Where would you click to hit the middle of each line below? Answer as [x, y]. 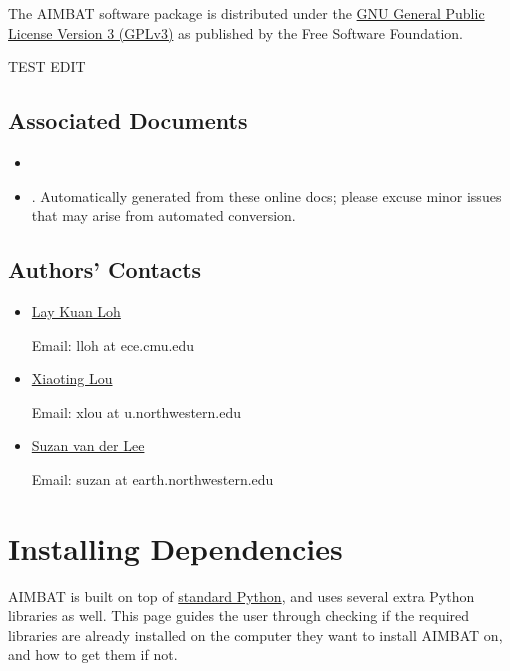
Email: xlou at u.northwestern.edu [136, 411]
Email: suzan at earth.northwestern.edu [152, 478]
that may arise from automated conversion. [163, 215]
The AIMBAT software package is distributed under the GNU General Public [246, 13]
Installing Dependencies [175, 547]
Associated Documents [128, 120]
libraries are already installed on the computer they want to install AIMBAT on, [255, 634]
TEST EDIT [47, 66]
